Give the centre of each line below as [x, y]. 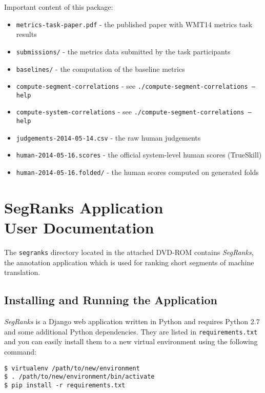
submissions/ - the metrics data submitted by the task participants [123, 51]
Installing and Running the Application [111, 300]
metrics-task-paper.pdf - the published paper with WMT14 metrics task [134, 24]
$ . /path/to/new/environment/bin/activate [79, 377]
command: [20, 351]
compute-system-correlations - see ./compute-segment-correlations [130, 112]
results [26, 34]
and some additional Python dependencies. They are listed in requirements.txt [131, 331]
